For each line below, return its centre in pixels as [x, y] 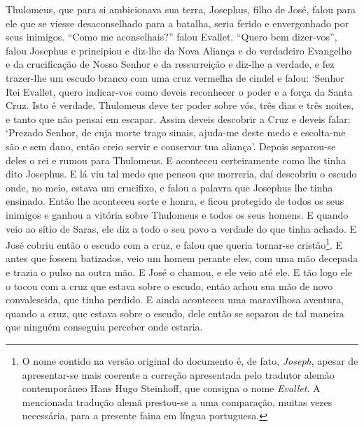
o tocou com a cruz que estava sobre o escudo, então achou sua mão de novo [169, 285]
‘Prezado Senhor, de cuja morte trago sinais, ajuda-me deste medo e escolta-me [176, 132]
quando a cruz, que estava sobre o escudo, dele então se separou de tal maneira [175, 313]
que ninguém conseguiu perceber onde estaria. [104, 327]
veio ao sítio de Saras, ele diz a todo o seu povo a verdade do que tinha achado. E [181, 228]
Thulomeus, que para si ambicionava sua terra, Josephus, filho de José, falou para [181, 9]
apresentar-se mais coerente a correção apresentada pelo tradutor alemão [178, 374]
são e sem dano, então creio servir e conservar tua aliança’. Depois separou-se [171, 146]
